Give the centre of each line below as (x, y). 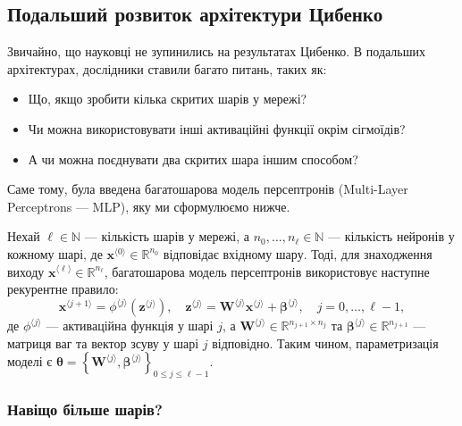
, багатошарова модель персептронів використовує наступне (267, 271)
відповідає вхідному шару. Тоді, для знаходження (298, 253)
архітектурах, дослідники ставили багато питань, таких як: (167, 68)
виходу (26, 271)
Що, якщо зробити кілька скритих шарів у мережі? (168, 99)
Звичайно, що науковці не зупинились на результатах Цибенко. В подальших (217, 51)
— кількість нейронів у (391, 236)
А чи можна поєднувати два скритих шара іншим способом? (193, 159)
